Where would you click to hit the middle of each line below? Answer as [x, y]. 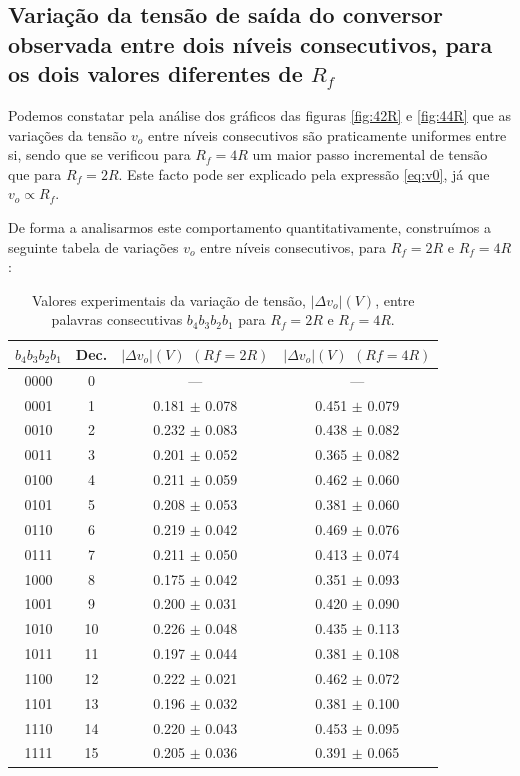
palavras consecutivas [117, 319]
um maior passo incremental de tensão [370, 154]
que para [35, 173]
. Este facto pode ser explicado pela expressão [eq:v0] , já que [304, 173]
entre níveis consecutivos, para [293, 246]
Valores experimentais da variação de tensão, [169, 299]
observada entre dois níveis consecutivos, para [250, 43]
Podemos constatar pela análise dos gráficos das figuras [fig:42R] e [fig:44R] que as [259, 114]
